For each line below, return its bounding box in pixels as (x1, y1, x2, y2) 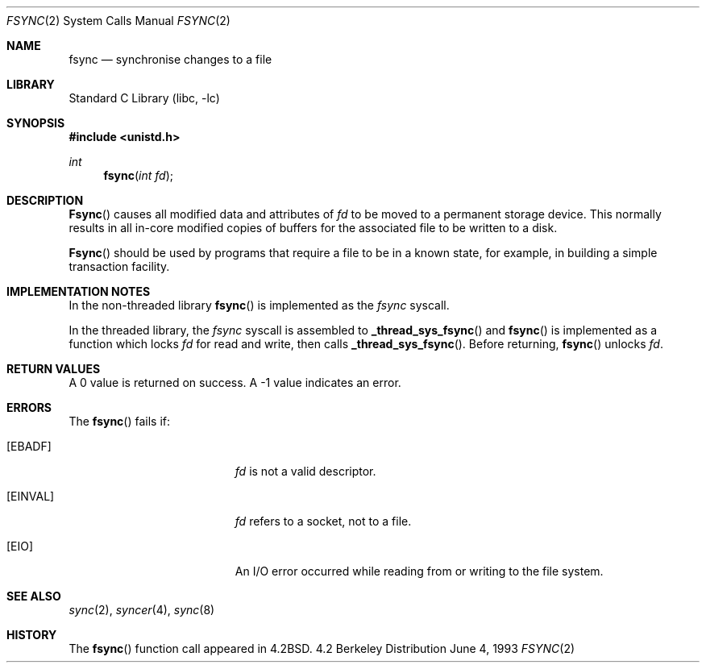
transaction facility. (69, 260, 170, 273)
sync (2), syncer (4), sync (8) (69, 603, 215, 617)
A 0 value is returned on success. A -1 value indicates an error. (69, 376, 401, 389)
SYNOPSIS (6, 116, 65, 130)
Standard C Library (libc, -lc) (69, 91, 220, 105)
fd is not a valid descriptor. (235, 464, 376, 478)
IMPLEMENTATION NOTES (6, 285, 151, 298)
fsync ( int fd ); (103, 168, 173, 182)
